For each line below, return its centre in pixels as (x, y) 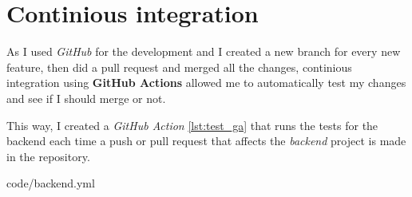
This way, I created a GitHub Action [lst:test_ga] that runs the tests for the (192, 125)
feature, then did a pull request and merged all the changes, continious (179, 67)
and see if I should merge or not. (86, 98)
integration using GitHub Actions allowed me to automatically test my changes (206, 83)
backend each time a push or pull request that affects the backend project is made (206, 141)
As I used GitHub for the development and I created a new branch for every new (204, 51)
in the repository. (48, 156)
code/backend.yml (51, 183)
